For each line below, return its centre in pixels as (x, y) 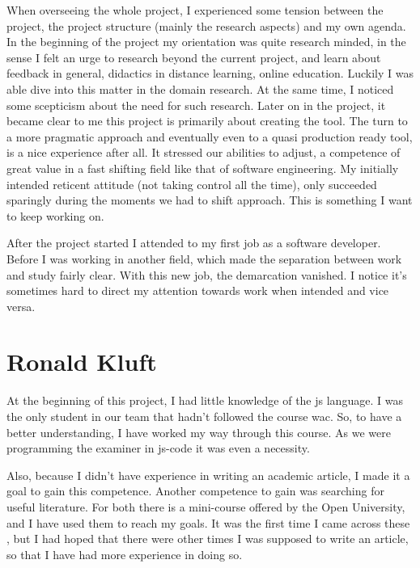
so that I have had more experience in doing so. (125, 554)
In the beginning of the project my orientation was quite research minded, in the (206, 42)
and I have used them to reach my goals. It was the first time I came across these (208, 522)
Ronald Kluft (82, 362)
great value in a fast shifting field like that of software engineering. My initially (203, 168)
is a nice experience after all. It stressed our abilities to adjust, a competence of (204, 152)
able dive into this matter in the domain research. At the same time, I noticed (200, 88)
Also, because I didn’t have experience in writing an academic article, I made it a (208, 475)
